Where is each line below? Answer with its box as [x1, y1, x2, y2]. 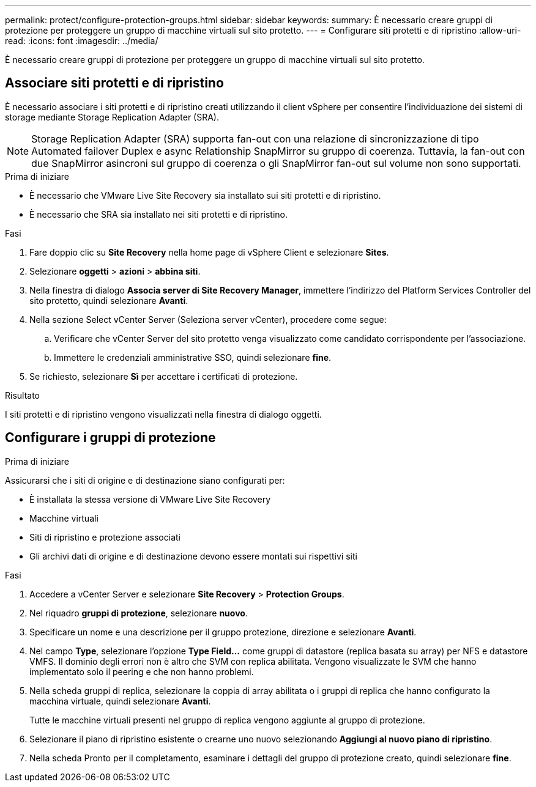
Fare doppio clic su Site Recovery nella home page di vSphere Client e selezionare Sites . [29, 246, 389, 257]
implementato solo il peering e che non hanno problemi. [29, 666, 254, 677]
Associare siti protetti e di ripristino [5, 75, 224, 91]
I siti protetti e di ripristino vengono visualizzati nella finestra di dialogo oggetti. [5, 408, 322, 419]
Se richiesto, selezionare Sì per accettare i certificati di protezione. [29, 371, 298, 382]
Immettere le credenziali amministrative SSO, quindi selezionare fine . [54, 352, 332, 363]
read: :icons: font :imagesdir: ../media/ [5, 35, 158, 46]
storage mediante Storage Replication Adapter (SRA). [5, 111, 220, 122]
